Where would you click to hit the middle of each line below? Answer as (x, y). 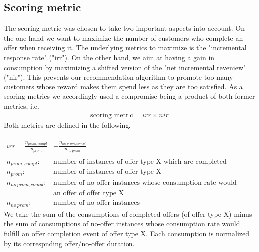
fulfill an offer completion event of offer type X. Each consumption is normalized (127, 233)
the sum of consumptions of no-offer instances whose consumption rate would (122, 223)
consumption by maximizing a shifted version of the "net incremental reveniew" (125, 67)
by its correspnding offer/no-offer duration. (69, 243)
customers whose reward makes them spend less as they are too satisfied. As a (123, 86)
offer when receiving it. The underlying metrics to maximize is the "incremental (125, 47)
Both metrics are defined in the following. (67, 125)
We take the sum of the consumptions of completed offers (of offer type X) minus (128, 213)
